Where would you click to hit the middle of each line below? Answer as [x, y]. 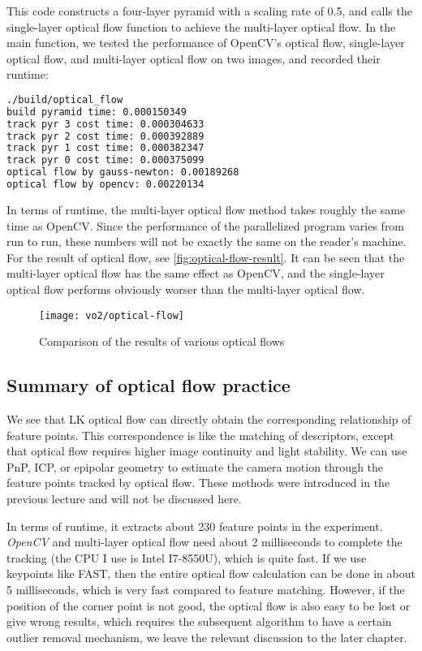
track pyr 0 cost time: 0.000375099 [105, 160]
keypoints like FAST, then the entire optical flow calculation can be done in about [211, 573]
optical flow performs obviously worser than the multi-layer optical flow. [186, 289]
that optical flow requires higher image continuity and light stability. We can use [207, 451]
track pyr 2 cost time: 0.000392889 [105, 136]
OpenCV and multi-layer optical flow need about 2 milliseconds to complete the [205, 542]
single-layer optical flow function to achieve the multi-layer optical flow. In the [201, 26]
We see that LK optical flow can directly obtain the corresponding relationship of [209, 418]
